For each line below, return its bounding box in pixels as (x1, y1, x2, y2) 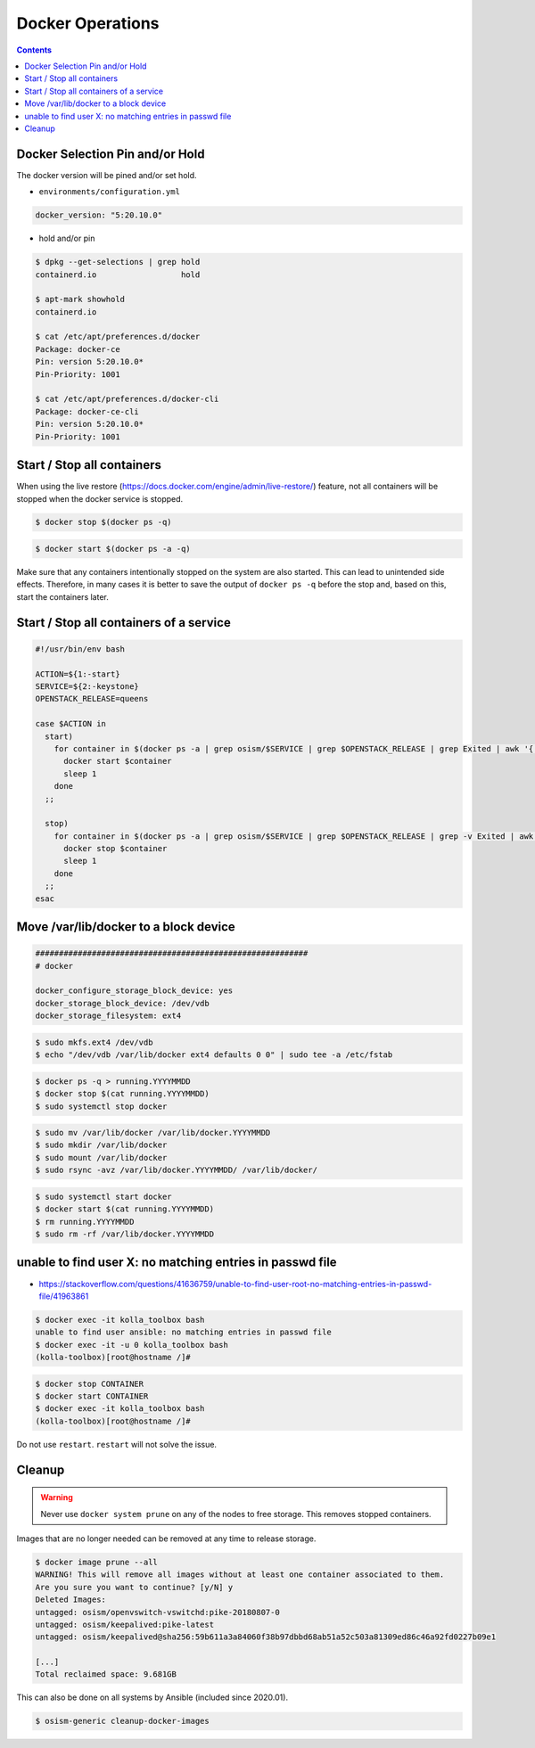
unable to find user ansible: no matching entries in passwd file (35, 1327, 332, 1337)
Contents (16, 45, 53, 55)
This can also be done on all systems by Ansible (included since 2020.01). (16, 1692, 289, 1703)
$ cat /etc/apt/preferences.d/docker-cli (35, 394, 219, 405)
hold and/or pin (38, 233, 95, 244)
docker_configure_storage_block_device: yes (35, 986, 234, 996)
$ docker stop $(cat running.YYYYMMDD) (35, 1088, 210, 1099)
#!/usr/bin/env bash (35, 644, 125, 654)
